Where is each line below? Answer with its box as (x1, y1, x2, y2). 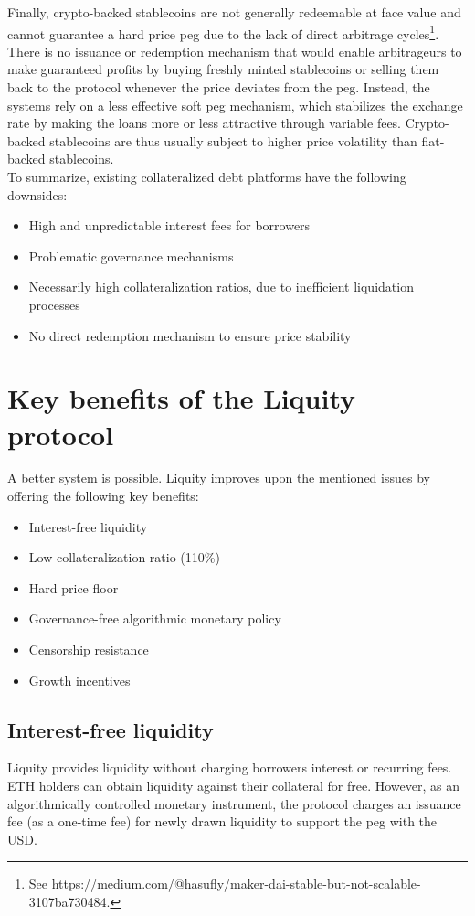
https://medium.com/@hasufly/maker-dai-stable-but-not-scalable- (51, 874, 421, 893)
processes (28, 294, 80, 314)
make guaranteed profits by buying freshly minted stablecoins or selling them (7, 59, 439, 79)
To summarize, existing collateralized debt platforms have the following (7, 167, 406, 186)
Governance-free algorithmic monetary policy (28, 609, 281, 628)
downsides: (7, 185, 68, 204)
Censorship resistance (28, 640, 149, 659)
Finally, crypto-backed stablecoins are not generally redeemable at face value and (7, 3, 461, 21)
